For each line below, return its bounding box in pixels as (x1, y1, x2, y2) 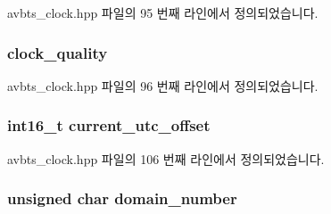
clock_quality (7, 41, 108, 63)
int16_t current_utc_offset (7, 114, 211, 136)
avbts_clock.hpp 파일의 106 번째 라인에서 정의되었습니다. (7, 149, 325, 168)
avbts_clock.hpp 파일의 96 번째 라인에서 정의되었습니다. (7, 76, 319, 95)
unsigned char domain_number (7, 187, 237, 210)
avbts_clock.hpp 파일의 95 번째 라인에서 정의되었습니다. (7, 4, 319, 21)
